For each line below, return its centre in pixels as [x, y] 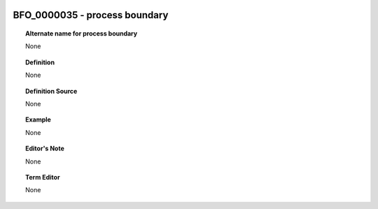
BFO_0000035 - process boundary [91, 15]
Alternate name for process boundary [82, 34]
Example [38, 120]
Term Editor [43, 177]
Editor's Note [45, 149]
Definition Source [51, 91]
